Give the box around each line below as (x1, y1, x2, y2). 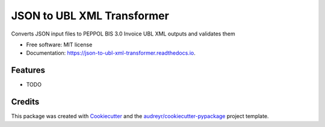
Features (11, 65, 45, 75)
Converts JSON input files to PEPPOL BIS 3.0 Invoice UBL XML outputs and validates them (11, 30, 235, 37)
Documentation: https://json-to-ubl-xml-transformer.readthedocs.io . (26, 49, 196, 57)
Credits (11, 97, 40, 107)
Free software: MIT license (26, 41, 93, 48)
